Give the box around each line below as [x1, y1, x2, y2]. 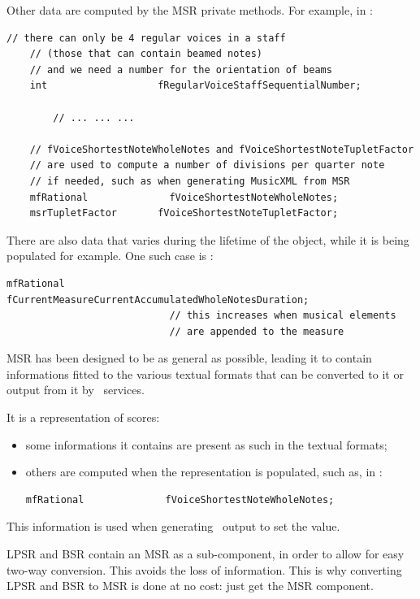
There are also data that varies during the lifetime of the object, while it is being [6, 231, 409, 248]
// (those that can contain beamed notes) [29, 48, 262, 60]
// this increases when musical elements [169, 310, 396, 322]
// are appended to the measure [169, 325, 344, 337]
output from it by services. [6, 381, 145, 398]
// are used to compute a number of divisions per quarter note [29, 159, 385, 171]
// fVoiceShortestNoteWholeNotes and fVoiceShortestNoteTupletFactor [29, 143, 414, 155]
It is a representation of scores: [6, 409, 160, 426]
